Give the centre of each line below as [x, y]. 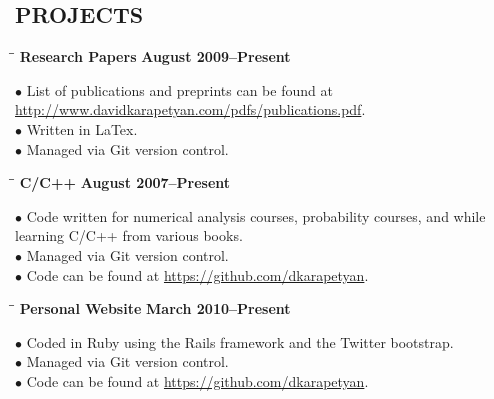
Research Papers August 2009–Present [155, 56]
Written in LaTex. [82, 128]
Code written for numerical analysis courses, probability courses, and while [256, 215]
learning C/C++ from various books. [129, 235]
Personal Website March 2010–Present [155, 308]
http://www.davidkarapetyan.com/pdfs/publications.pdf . [190, 109]
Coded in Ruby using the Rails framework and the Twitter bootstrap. [240, 341]
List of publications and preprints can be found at [179, 89]
